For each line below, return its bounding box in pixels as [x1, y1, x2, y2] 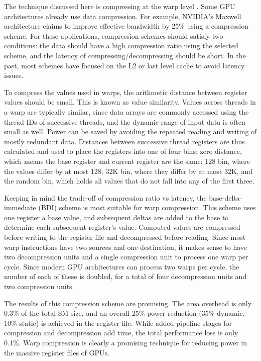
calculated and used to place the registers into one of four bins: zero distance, [4, 146, 242, 156]
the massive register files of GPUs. [4, 347, 109, 357]
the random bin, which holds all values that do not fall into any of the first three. [4, 175, 254, 186]
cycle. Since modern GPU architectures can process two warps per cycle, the [4, 261, 239, 272]
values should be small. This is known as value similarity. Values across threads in [4, 97, 256, 107]
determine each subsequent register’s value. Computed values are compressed [4, 222, 240, 232]
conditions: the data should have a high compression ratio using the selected [4, 40, 238, 51]
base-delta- [209, 192, 242, 203]
